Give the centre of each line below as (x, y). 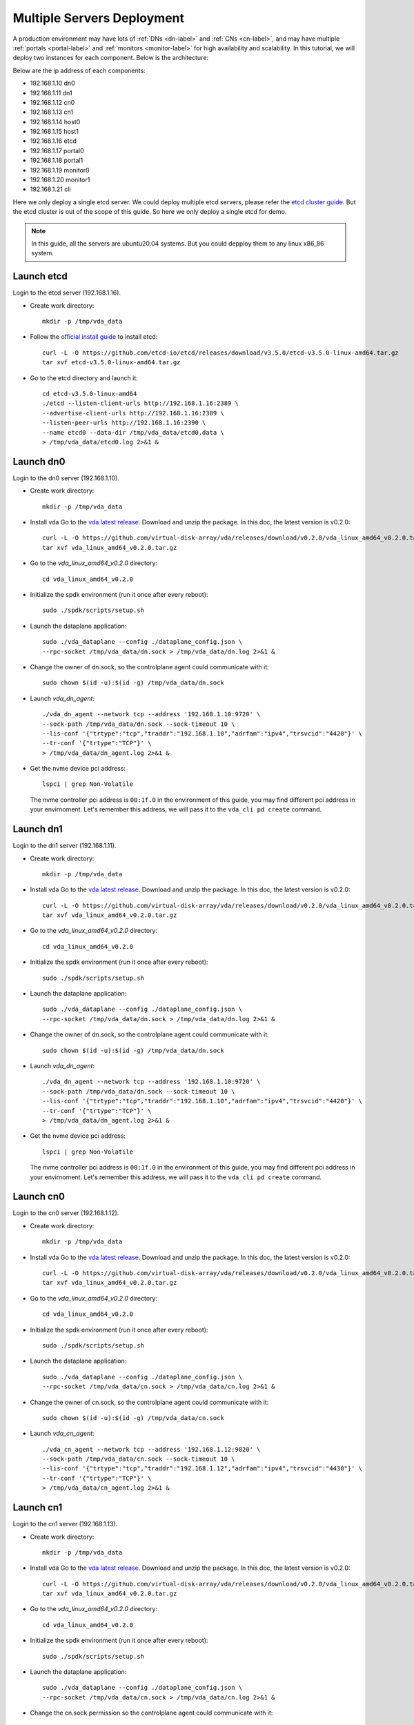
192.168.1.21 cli (50, 189)
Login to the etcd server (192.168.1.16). (67, 293)
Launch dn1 (38, 829)
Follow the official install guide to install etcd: (94, 337)
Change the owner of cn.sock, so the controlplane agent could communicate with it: (149, 1402)
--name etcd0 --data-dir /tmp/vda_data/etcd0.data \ (133, 432)
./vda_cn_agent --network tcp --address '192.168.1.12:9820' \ (151, 1449)
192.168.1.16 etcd (53, 141)
